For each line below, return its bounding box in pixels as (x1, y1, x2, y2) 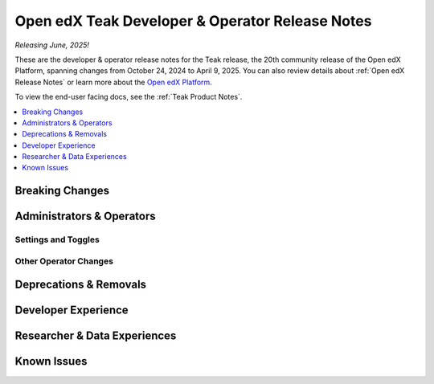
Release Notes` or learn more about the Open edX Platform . (14, 77, 212, 87)
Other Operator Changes (14, 255, 114, 267)
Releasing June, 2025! (14, 40, 90, 50)
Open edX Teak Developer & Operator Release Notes (14, 12, 372, 30)
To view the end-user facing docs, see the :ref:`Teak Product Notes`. (14, 92, 243, 102)
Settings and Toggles (14, 234, 100, 245)
